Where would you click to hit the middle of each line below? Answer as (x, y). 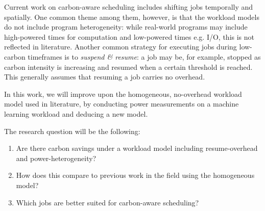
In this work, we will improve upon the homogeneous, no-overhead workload (123, 94)
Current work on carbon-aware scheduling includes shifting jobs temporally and (129, 7)
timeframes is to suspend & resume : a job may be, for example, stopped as (144, 56)
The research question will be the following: (72, 131)
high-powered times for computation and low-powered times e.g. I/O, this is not (129, 36)
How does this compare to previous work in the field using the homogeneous (135, 175)
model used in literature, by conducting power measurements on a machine (122, 104)
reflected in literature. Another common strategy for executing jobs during (121, 47)
